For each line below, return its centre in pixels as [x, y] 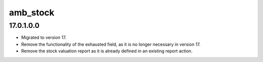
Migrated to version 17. [44, 37]
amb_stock [32, 12]
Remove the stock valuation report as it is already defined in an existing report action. [107, 51]
